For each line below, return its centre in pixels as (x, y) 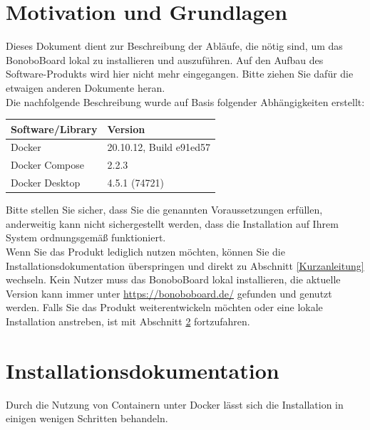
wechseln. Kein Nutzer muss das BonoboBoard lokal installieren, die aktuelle (173, 279)
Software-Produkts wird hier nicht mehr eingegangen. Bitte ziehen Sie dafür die (180, 74)
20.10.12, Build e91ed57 (159, 147)
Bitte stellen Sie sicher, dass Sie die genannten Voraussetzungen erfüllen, (164, 210)
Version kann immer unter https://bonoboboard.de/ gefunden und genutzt (169, 293)
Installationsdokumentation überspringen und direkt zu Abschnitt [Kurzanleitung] (185, 265)
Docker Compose (47, 165)
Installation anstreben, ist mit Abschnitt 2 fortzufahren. (128, 321)
